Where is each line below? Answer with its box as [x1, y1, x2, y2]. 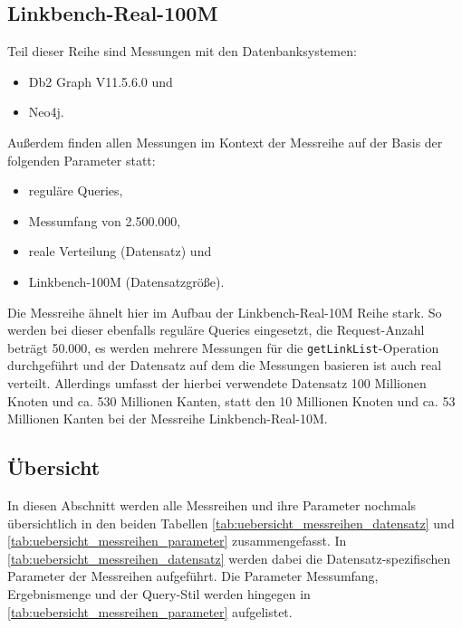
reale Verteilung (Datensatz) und [28, 242, 212, 261]
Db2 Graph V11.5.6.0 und [28, 71, 173, 90]
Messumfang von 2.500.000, [28, 211, 181, 230]
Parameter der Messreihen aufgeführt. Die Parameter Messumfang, [7, 566, 379, 585]
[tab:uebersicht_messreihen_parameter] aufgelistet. [7, 602, 293, 621]
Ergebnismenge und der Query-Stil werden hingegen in [7, 584, 311, 603]
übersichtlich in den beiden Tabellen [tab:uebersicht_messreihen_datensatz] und [7, 513, 455, 532]
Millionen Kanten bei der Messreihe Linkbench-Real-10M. [7, 409, 328, 428]
